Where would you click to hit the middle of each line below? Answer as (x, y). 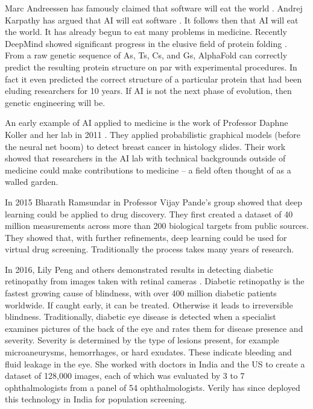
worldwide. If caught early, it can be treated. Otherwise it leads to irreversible (149, 304)
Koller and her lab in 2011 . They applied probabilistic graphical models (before (153, 134)
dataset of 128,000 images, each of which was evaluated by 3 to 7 (125, 376)
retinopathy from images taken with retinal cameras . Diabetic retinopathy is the (155, 281)
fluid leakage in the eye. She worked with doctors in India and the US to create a (155, 364)
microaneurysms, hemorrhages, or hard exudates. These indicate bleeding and (148, 352)
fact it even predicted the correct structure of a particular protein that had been (153, 79)
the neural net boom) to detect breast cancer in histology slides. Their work (145, 146)
